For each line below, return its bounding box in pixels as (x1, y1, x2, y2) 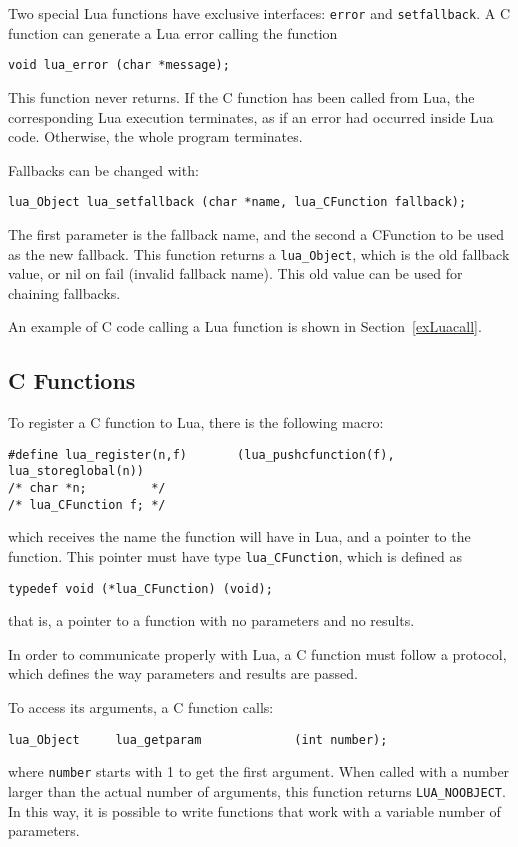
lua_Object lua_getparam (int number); (8, 732, 388, 747)
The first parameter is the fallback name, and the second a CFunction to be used (8, 223, 505, 244)
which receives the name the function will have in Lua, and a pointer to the (8, 526, 471, 547)
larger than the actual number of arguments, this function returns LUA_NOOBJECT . (8, 780, 506, 801)
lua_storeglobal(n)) (8, 464, 145, 479)
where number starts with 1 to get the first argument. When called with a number (8, 761, 510, 782)
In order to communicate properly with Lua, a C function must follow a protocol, (8, 643, 507, 664)
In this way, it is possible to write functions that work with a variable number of (8, 800, 501, 821)
